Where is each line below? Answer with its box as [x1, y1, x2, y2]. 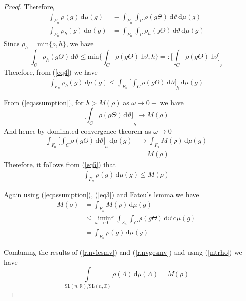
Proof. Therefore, [4, 1, 55, 11]
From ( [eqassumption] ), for [4, 97, 84, 107]
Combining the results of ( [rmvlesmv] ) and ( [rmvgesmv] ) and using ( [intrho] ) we [4, 247, 242, 257]
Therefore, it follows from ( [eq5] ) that [4, 159, 116, 169]
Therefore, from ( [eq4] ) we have [4, 67, 98, 77]
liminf [96, 215, 113, 222]
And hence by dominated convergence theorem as [4, 125, 151, 135]
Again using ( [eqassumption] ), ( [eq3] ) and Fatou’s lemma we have [4, 189, 199, 199]
